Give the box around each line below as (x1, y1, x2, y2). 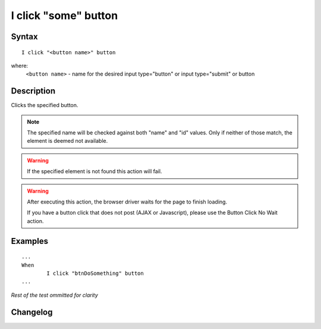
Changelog (11, 307, 53, 317)
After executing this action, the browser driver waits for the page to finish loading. (27, 198, 228, 205)
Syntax (11, 32, 38, 42)
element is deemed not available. (27, 137, 108, 145)
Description (11, 86, 56, 96)
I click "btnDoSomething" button (46, 270, 144, 277)
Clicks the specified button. (11, 102, 78, 109)
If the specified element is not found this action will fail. (27, 168, 162, 175)
